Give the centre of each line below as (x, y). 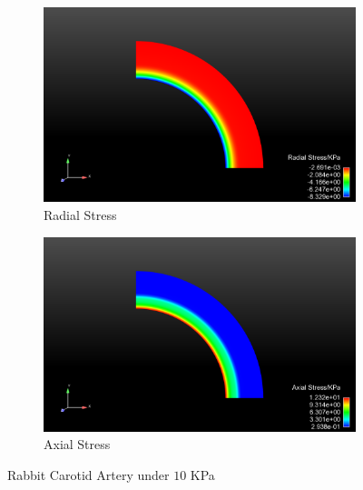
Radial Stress (80, 214)
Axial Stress (77, 444)
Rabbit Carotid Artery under (88, 475)
